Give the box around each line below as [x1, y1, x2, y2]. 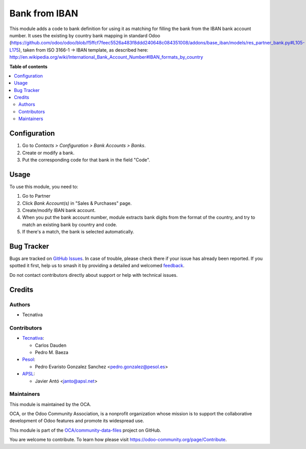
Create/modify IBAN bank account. [22, 207, 96, 213]
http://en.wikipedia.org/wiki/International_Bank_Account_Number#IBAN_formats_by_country [9, 54, 203, 60]
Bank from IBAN [9, 8, 79, 19]
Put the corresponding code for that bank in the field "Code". [22, 156, 150, 163]
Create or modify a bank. [22, 150, 75, 156]
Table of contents [9, 63, 48, 69]
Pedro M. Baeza [35, 349, 69, 355]
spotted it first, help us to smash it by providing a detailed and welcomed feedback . [9, 263, 185, 269]
